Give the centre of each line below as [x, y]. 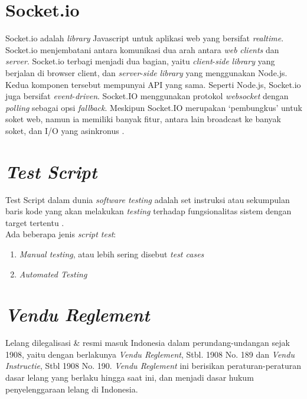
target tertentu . [35, 222]
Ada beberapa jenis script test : [61, 234]
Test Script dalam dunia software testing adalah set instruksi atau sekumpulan [148, 199]
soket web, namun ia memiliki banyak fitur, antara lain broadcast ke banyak [143, 119]
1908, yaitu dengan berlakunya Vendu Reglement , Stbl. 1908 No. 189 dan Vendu [150, 354]
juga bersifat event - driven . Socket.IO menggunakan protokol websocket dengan [147, 96]
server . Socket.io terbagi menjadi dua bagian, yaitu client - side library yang [140, 61]
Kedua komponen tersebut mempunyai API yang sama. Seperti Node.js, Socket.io [153, 84]
